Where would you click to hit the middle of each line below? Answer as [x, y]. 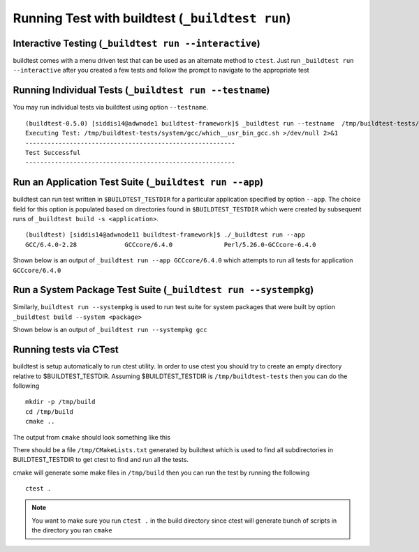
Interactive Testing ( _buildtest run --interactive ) [137, 43]
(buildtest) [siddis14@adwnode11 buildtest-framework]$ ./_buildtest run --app [165, 235]
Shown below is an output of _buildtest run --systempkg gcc [110, 330]
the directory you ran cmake [72, 530]
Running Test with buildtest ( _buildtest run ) [152, 18]
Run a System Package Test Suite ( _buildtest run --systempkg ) [163, 290]
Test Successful [53, 152]
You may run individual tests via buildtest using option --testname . [111, 107]
